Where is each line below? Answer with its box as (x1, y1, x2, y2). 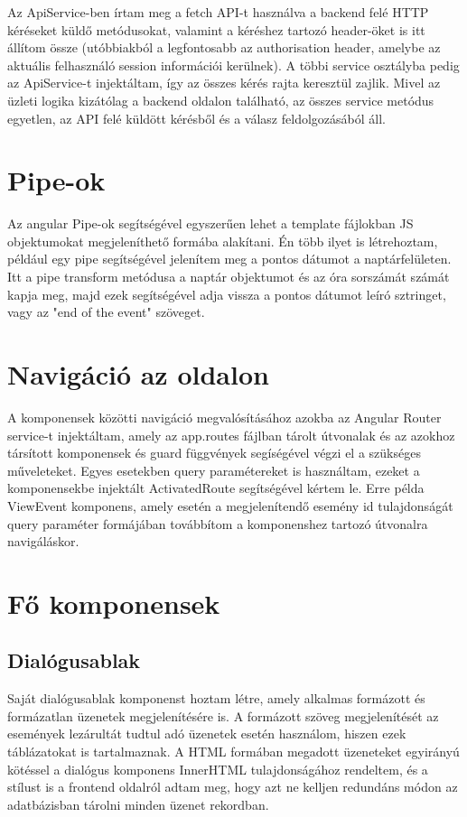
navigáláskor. (7, 532, 79, 551)
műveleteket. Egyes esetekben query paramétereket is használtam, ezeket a (7, 460, 420, 479)
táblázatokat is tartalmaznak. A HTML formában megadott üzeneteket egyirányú (7, 742, 460, 761)
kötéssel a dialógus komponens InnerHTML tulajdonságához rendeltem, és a (7, 759, 428, 778)
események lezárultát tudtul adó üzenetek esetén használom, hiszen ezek (7, 724, 406, 743)
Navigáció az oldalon (7, 356, 269, 393)
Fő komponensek (7, 584, 220, 621)
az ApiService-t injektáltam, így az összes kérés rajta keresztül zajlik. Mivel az (7, 73, 441, 92)
